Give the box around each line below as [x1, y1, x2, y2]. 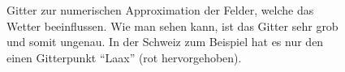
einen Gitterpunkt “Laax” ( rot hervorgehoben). [6, 49, 242, 66]
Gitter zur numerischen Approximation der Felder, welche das [6, 2, 314, 18]
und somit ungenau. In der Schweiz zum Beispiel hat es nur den [6, 33, 324, 50]
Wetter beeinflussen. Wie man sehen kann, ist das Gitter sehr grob [6, 17, 339, 34]
